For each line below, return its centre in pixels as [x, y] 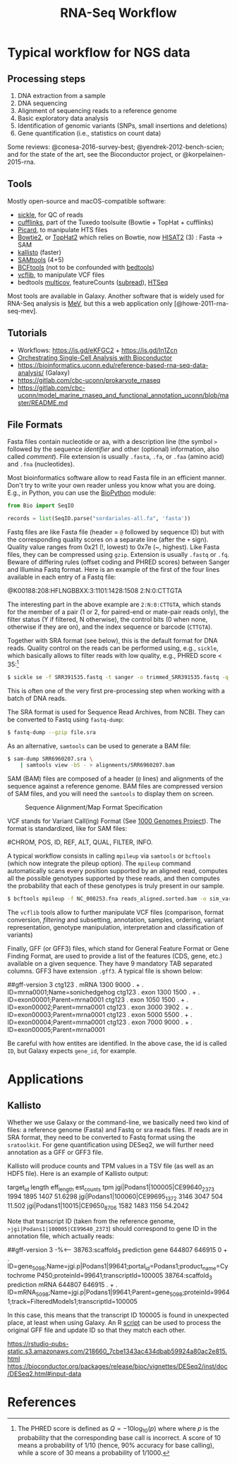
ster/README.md [43, 402]
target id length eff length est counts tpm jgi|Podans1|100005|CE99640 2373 [111, 1188]
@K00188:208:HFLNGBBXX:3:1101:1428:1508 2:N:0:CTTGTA [95, 591]
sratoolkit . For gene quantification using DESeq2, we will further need [110, 1145]
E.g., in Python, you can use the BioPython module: [82, 493]
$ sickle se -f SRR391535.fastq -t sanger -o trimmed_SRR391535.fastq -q [118, 677]
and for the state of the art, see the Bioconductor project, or [94, 154]
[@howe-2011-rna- [201, 303]
